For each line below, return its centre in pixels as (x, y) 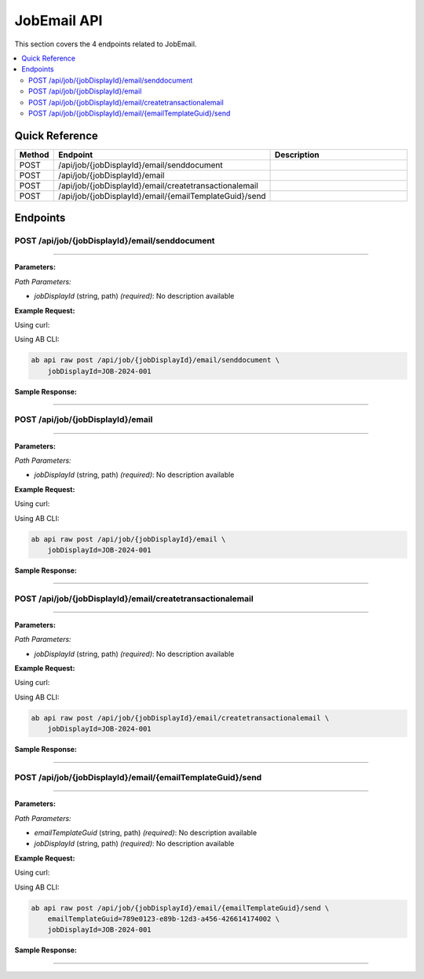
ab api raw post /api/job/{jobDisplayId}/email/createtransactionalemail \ (180, 718)
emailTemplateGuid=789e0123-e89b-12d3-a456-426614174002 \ (164, 918)
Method (34, 155)
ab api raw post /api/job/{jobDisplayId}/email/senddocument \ (155, 360)
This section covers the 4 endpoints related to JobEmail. (106, 44)
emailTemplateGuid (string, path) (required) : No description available (146, 832)
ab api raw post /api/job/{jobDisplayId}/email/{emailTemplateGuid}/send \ (180, 908)
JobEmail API (58, 20)
